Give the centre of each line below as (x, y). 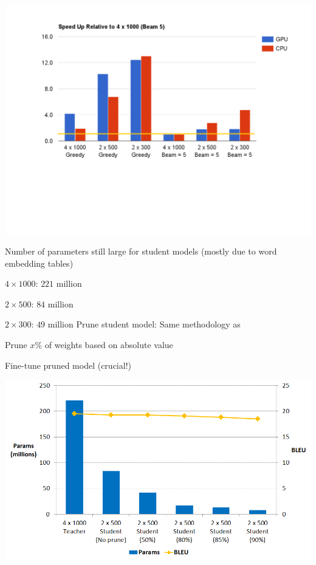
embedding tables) (39, 263)
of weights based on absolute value (109, 345)
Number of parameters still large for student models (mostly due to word (141, 251)
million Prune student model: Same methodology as (144, 324)
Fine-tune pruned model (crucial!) (68, 365)
